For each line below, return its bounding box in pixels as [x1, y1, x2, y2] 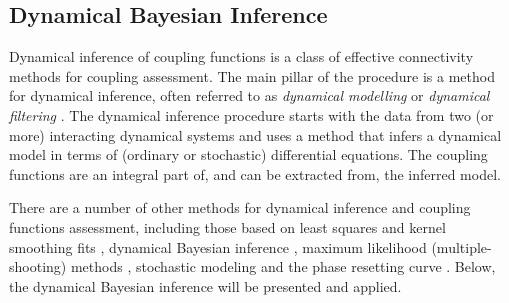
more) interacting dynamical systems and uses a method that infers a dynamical [9, 124, 502, 145]
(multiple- [431, 236, 492, 257]
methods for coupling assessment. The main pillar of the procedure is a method [9, 65, 495, 86]
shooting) [9, 256, 67, 277]
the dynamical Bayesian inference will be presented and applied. [9, 275, 402, 296]
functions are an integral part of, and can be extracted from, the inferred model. [9, 163, 501, 184]
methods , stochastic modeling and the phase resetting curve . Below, [70, 256, 496, 277]
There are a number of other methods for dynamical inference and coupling [9, 197, 471, 218]
